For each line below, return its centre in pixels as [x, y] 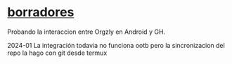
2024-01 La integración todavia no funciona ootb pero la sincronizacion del [116, 45]
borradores [41, 12]
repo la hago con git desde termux [57, 53]
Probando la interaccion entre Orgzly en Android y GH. [86, 32]
